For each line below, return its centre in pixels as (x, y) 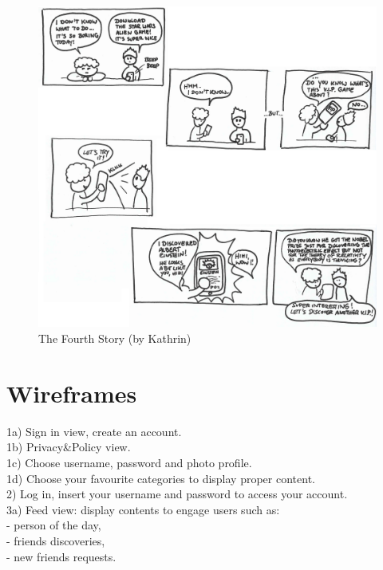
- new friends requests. (61, 556)
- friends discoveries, (56, 540)
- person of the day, (54, 525)
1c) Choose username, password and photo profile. (129, 462)
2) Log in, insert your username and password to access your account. (177, 494)
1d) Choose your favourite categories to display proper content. (161, 478)
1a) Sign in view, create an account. (94, 431)
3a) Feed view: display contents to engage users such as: (143, 509)
